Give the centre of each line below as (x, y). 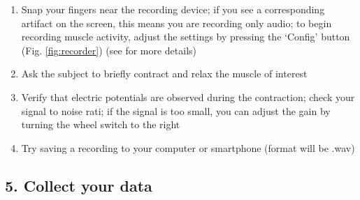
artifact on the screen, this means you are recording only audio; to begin (177, 23)
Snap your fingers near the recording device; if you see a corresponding (173, 9)
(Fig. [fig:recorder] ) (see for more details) (109, 50)
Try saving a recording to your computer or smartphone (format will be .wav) (188, 147)
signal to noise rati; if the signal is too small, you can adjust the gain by (176, 110)
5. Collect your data (79, 185)
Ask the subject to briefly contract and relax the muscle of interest (164, 74)
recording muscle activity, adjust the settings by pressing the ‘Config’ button (186, 37)
